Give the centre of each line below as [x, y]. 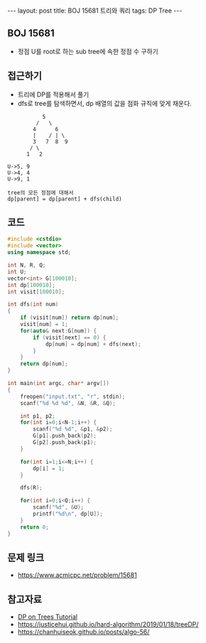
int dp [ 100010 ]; [31, 285]
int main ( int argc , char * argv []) [59, 384]
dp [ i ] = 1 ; [49, 468]
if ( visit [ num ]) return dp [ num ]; [70, 318]
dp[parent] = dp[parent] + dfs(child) [65, 199]
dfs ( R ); [31, 488]
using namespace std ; [39, 253]
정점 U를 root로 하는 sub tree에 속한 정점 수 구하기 [88, 51]
